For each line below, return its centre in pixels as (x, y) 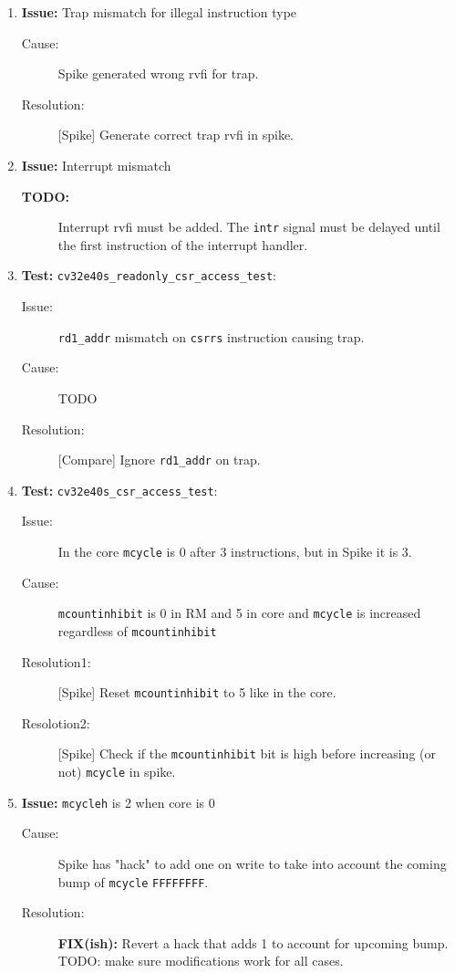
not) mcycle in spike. (117, 772)
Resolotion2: (56, 722)
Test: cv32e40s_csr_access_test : (119, 490)
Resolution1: (56, 661)
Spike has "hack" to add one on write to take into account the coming (252, 863)
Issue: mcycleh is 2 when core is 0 (118, 802)
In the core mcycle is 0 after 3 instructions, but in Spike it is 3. (235, 551)
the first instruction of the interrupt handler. (183, 244)
